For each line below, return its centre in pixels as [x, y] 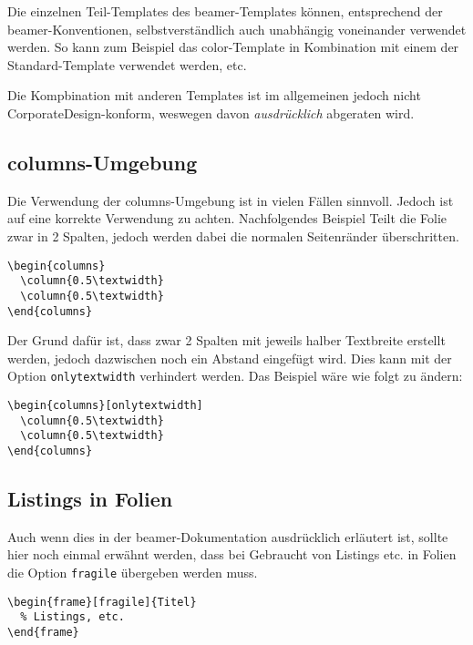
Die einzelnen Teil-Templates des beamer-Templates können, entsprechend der [225, 11]
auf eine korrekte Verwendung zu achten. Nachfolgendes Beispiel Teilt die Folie [227, 218]
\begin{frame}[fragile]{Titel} [102, 602]
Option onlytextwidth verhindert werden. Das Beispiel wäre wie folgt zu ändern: [235, 376]
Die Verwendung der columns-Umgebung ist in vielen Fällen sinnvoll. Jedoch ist [231, 200]
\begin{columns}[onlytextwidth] [105, 406]
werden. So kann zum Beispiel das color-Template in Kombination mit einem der [233, 47]
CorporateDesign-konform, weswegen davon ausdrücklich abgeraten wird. [211, 113]
